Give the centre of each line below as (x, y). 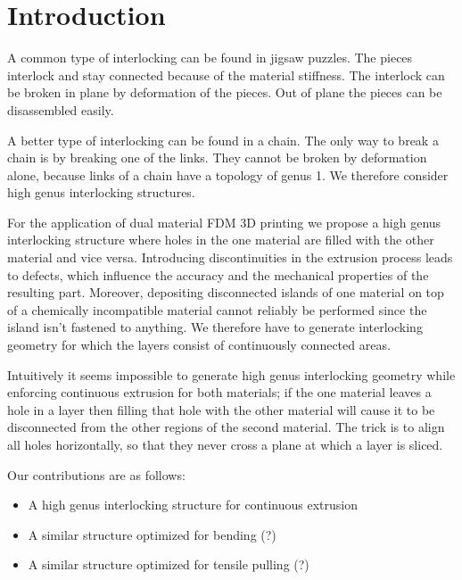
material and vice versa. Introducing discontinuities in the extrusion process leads (230, 257)
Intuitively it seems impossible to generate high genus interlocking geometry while (231, 374)
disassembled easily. (61, 109)
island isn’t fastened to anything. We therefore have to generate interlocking (215, 327)
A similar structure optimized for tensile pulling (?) (169, 564)
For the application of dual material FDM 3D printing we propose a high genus (224, 222)
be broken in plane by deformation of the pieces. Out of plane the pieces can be (225, 92)
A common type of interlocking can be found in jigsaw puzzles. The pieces (210, 58)
